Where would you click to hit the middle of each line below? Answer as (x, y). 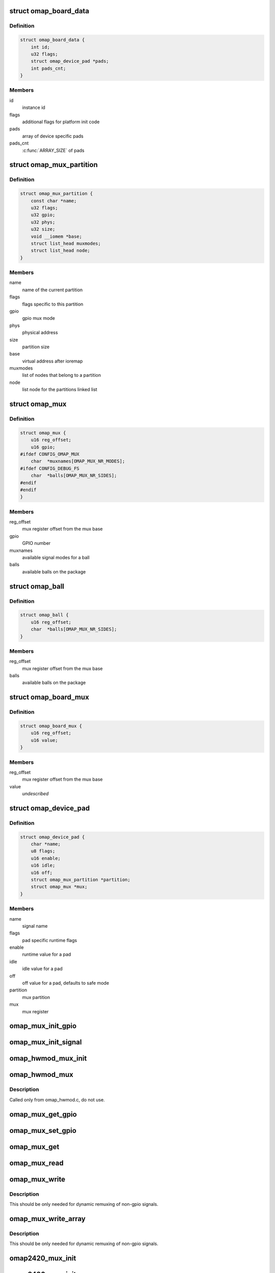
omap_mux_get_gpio (43, 1114)
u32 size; (43, 229)
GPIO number (36, 543)
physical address (40, 333)
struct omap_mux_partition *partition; (81, 880)
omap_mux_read (36, 1163)
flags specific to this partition (53, 304)
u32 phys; (43, 222)
